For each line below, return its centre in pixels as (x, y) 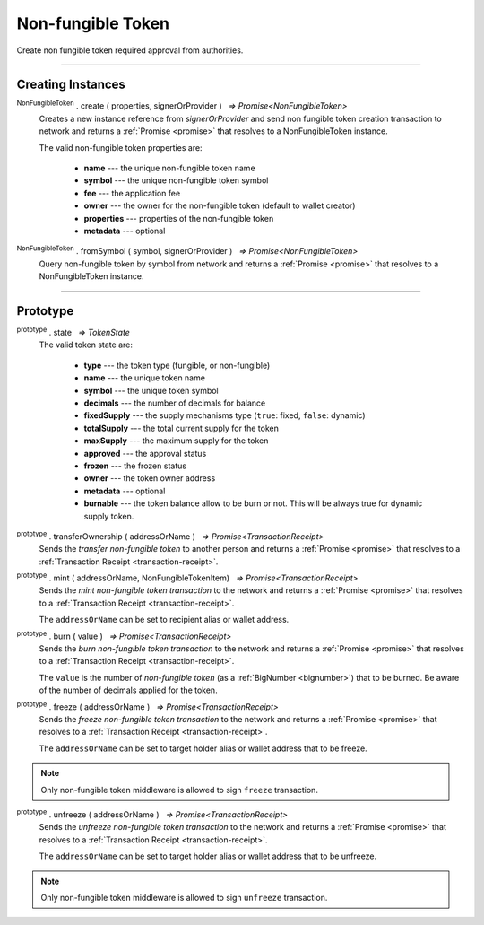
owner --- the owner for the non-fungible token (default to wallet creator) (220, 205)
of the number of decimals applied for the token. (129, 690)
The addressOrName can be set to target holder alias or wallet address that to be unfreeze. (207, 856)
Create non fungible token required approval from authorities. (130, 50)
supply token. (109, 516)
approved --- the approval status (145, 453)
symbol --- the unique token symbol (151, 390)
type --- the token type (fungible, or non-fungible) (177, 365)
